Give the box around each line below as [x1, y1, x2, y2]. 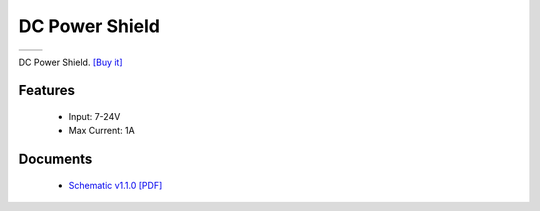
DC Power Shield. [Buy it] [18, 56, 124, 68]
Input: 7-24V [68, 110, 121, 122]
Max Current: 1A [68, 125, 135, 137]
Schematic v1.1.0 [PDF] [68, 179, 163, 191]
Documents [18, 151, 93, 168]
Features [18, 82, 75, 99]
